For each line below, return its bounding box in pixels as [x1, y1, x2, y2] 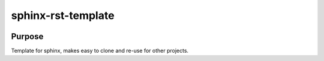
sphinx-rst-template [11, 9, 115, 22]
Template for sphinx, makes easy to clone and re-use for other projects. [11, 47, 189, 54]
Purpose [11, 31, 44, 41]
